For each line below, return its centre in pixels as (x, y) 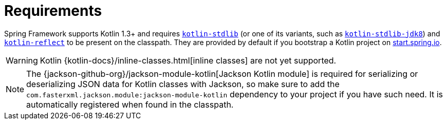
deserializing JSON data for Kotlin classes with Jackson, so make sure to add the (183, 84)
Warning (22, 60)
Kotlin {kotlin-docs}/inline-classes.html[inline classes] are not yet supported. (188, 60)
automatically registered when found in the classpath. (130, 104)
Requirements (53, 11)
